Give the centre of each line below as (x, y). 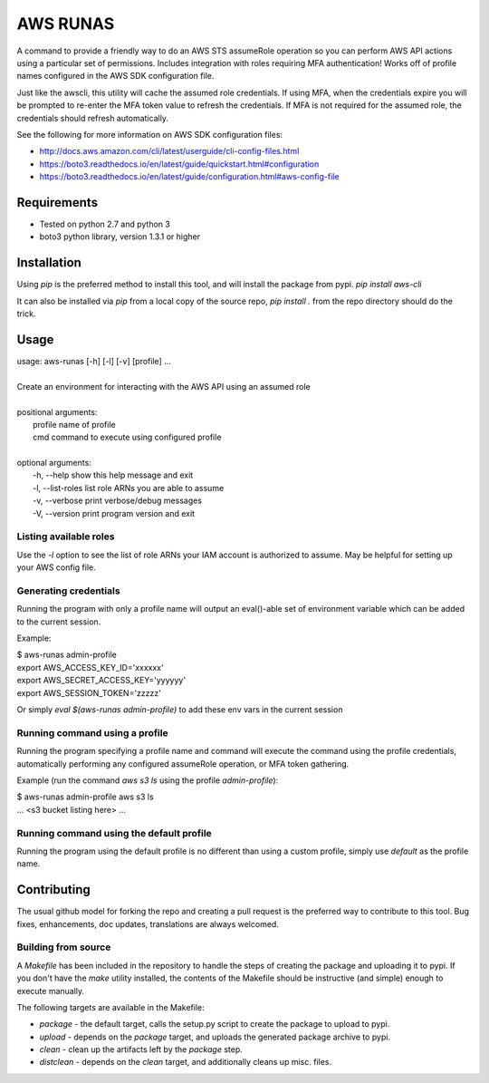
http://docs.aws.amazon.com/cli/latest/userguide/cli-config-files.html (169, 151)
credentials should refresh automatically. (93, 118)
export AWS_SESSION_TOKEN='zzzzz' (89, 692)
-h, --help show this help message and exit (113, 475)
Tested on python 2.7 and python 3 (105, 224)
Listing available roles (66, 537)
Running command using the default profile (114, 833)
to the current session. (59, 622)
